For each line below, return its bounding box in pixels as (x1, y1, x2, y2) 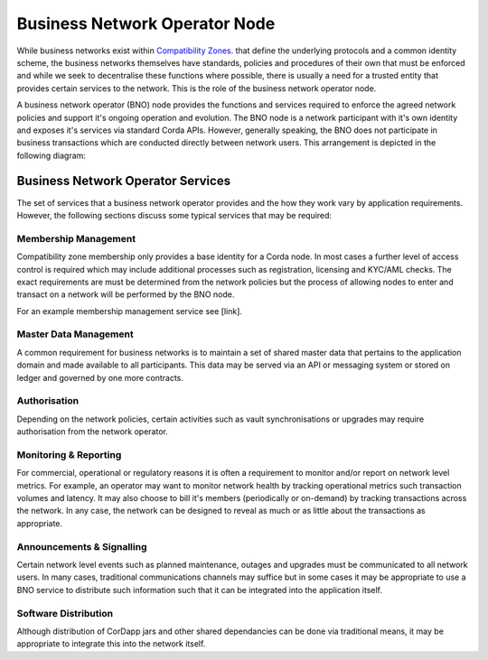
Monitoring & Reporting (16, 448, 122, 460)
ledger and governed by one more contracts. (16, 372, 184, 383)
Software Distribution (16, 607, 113, 619)
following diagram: (16, 150, 86, 161)
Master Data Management (16, 328, 135, 340)
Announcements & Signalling (16, 540, 147, 553)
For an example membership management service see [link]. (16, 305, 243, 316)
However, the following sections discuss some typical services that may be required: (16, 209, 333, 220)
